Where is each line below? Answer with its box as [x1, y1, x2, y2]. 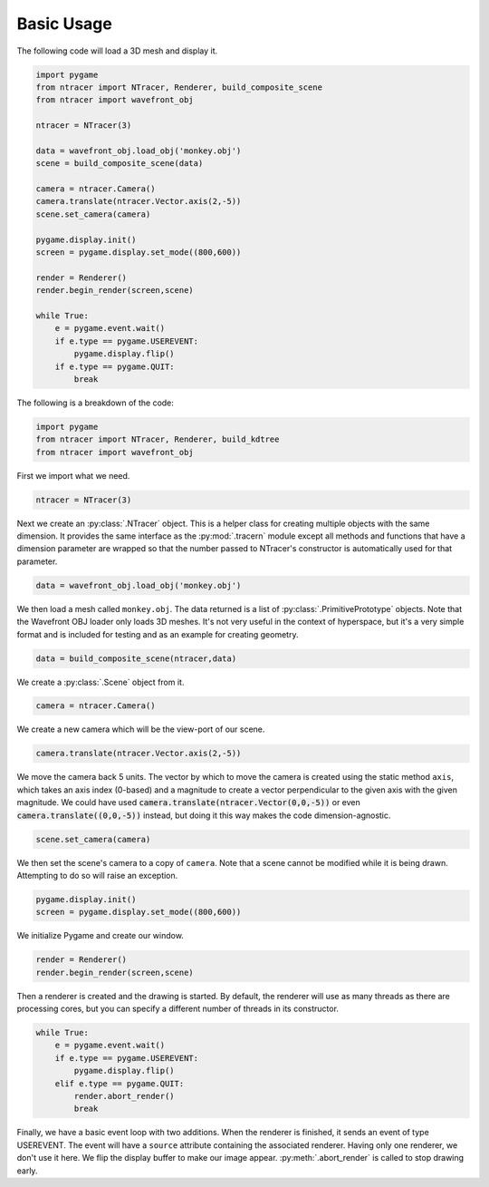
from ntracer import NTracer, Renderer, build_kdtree [35, 434, 280, 444]
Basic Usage [16, 14, 112, 34]
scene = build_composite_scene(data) [35, 159, 204, 169]
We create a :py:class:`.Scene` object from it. [16, 676, 185, 687]
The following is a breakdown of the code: [16, 397, 174, 408]
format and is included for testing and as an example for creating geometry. [16, 628, 299, 639]
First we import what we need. [16, 470, 130, 481]
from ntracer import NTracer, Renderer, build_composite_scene [35, 82, 323, 92]
